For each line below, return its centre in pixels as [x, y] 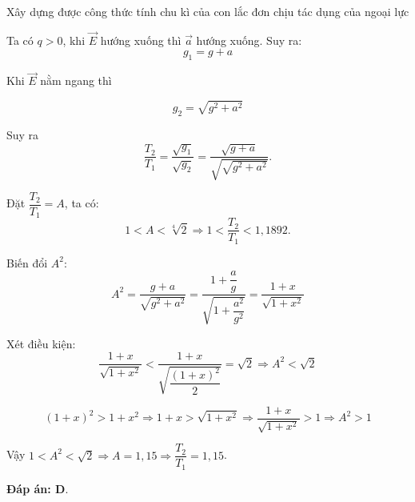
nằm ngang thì [76, 80]
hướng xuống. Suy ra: [249, 40]
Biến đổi [27, 262]
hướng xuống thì [141, 40]
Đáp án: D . [38, 488]
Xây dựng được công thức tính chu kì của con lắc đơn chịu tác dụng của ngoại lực [208, 11]
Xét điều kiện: [41, 343]
